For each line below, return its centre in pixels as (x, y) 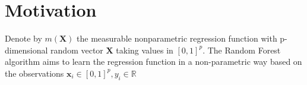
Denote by (23, 38)
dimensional (26, 50)
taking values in (145, 50)
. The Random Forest (242, 50)
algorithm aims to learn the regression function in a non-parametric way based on (153, 62)
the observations (34, 73)
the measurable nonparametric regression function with (177, 38)
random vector (77, 50)
